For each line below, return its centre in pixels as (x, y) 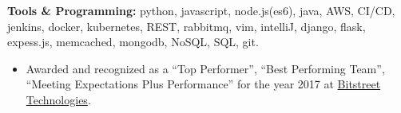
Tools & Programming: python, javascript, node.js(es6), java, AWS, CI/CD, (201, 10)
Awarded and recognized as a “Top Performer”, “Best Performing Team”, (205, 68)
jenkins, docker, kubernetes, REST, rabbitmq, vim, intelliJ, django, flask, (187, 26)
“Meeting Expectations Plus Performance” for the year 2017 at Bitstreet (203, 84)
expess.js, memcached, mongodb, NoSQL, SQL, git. (133, 42)
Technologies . (58, 99)
